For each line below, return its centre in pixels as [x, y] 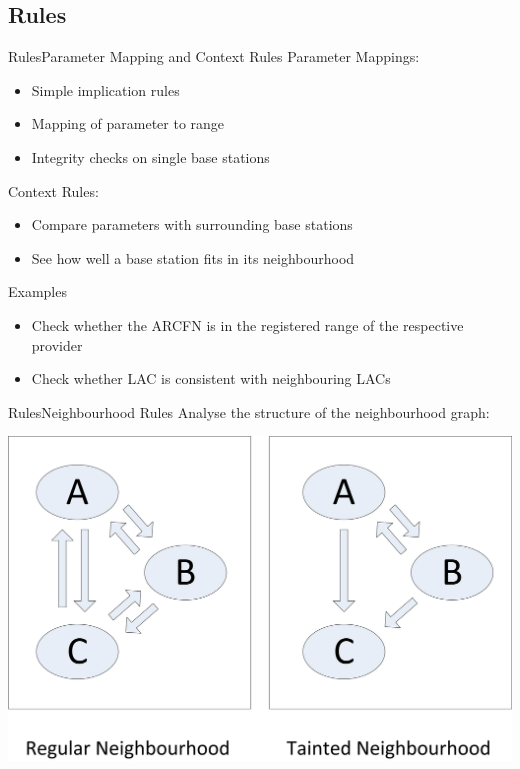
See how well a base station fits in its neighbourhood [193, 257]
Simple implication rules [105, 89]
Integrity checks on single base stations [150, 156]
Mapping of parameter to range [128, 123]
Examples [37, 291]
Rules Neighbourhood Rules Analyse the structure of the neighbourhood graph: [249, 411]
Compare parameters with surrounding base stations [192, 224]
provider [57, 344]
